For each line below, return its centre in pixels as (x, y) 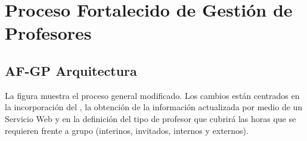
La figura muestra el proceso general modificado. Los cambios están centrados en (152, 95)
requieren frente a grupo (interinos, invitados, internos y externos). (127, 130)
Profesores (48, 33)
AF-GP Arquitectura (71, 70)
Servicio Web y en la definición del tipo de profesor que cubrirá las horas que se (151, 118)
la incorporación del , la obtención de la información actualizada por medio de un (154, 107)
